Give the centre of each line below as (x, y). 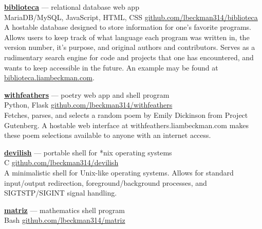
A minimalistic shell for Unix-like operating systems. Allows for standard (119, 172)
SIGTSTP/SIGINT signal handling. (61, 193)
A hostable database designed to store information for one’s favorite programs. (128, 27)
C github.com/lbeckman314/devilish (61, 162)
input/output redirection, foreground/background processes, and (106, 182)
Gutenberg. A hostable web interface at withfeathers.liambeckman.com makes (127, 125)
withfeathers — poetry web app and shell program (87, 94)
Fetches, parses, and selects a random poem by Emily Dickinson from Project (126, 114)
